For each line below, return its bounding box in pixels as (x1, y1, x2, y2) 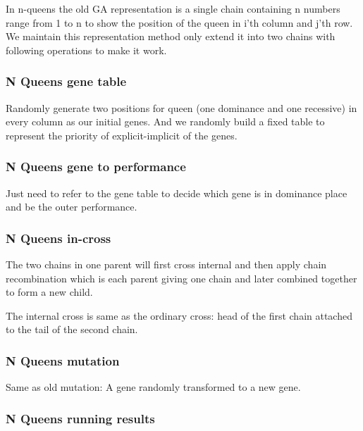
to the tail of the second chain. (6, 322, 138, 337)
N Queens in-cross (6, 229, 111, 246)
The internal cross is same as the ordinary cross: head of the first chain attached (6, 308, 352, 323)
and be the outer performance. (6, 199, 137, 214)
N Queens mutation (6, 351, 120, 369)
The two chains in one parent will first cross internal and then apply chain (6, 257, 327, 271)
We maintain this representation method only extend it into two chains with (6, 29, 336, 44)
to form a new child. (6, 285, 93, 299)
